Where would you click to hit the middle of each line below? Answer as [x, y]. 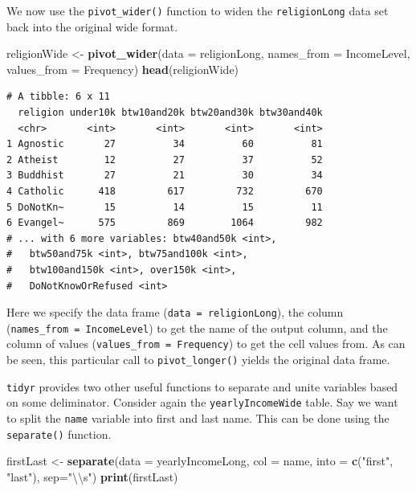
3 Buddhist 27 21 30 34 [165, 176]
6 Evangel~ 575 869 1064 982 [165, 223]
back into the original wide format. [92, 26]
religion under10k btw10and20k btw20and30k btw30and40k [170, 113]
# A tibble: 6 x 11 [58, 97]
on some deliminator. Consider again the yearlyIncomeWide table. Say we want [202, 402]
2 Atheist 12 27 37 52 [165, 160]
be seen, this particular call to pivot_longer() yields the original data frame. [198, 360]
